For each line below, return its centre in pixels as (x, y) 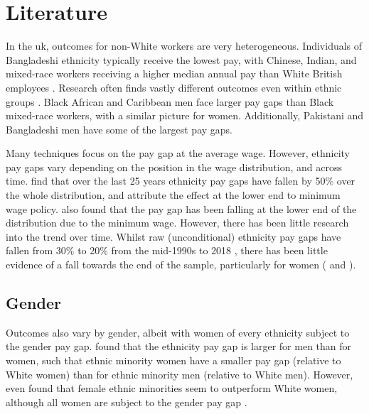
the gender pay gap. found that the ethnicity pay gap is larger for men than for (179, 346)
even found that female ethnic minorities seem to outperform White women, (172, 388)
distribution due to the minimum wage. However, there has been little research (177, 223)
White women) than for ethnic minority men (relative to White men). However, (180, 374)
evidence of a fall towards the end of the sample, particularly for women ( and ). (181, 265)
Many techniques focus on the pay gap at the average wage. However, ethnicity (178, 153)
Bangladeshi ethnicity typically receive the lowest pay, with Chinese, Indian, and (181, 59)
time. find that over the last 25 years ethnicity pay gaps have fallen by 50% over (181, 181)
